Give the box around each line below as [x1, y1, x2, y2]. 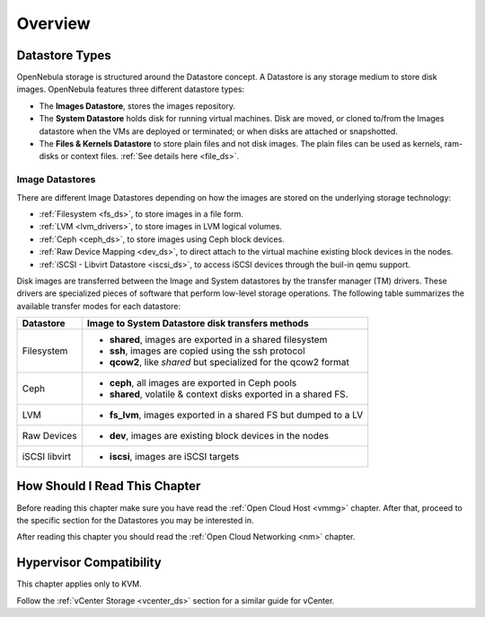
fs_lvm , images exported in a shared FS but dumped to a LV [109, 409, 364, 422]
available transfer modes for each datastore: [16, 300, 181, 311]
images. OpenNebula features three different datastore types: [16, 84, 245, 94]
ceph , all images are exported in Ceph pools [109, 377, 297, 389]
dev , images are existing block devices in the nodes [109, 430, 330, 443]
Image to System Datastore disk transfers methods [86, 317, 309, 330]
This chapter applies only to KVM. [16, 578, 143, 589]
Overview [16, 13, 91, 33]
